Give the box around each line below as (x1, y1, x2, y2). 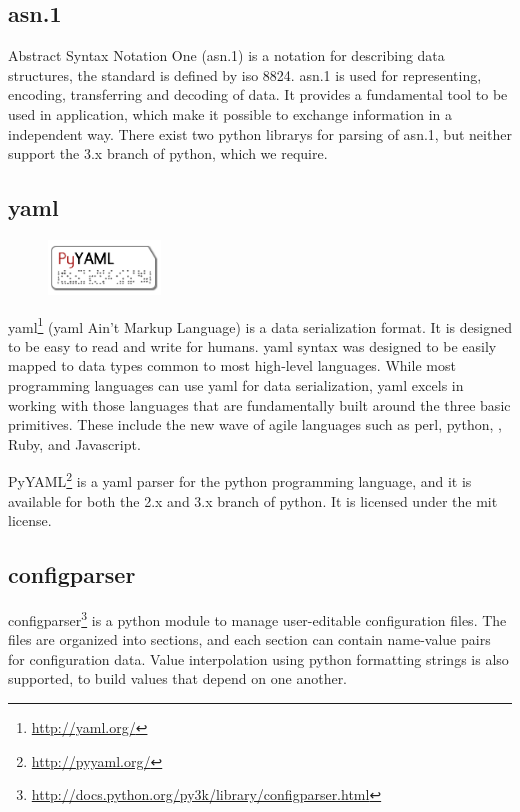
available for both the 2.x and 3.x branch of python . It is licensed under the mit (8, 490, 498, 511)
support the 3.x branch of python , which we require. (8, 143, 328, 164)
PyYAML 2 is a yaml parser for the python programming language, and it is (8, 468, 472, 492)
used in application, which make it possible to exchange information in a (8, 103, 453, 124)
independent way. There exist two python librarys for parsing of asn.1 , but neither (8, 123, 512, 144)
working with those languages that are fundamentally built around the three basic (8, 394, 511, 415)
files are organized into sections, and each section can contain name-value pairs (8, 629, 491, 650)
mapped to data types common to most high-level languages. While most (8, 355, 456, 376)
